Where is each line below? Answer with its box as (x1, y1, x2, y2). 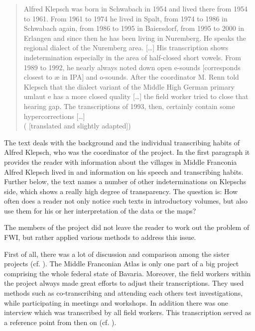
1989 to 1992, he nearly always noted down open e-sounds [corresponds (23, 62, 241, 72)
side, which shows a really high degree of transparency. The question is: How (4, 186, 238, 196)
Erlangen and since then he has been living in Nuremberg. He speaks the (23, 32, 247, 43)
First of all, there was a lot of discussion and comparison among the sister (4, 248, 230, 259)
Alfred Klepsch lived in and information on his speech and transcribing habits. (4, 166, 244, 177)
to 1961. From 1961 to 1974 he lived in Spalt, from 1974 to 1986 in (23, 13, 228, 23)
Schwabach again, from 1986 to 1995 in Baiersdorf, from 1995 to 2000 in (23, 23, 244, 33)
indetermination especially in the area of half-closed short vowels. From (23, 52, 242, 62)
